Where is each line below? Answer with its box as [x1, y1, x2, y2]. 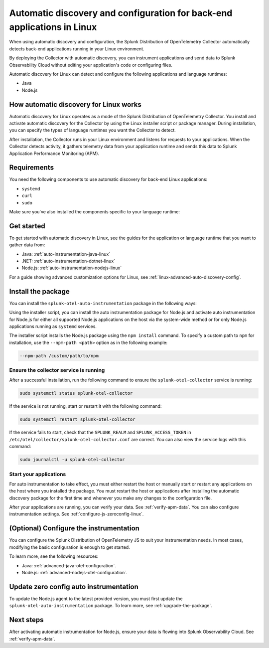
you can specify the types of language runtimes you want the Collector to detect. [9, 127, 176, 133]
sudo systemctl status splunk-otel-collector [19, 390, 133, 396]
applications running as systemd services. [9, 323, 97, 329]
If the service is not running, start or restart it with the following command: [9, 403, 162, 409]
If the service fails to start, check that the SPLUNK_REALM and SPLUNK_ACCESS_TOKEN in [9, 429, 191, 436]
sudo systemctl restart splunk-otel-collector [19, 417, 135, 422]
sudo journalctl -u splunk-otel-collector [19, 457, 125, 463]
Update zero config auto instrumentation [9, 582, 139, 591]
